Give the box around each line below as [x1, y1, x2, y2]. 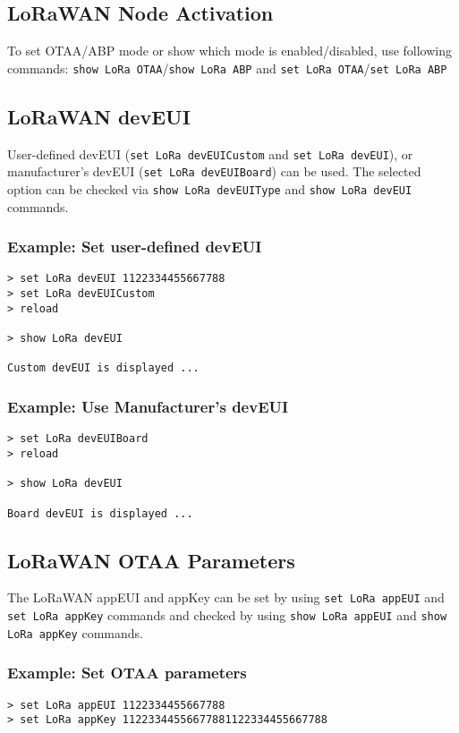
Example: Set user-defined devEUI [7, 235, 262, 258]
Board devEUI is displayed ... [7, 507, 193, 520]
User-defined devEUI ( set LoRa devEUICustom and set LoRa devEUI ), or [7, 144, 413, 163]
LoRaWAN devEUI [7, 102, 191, 130]
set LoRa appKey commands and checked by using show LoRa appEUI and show [7, 606, 447, 625]
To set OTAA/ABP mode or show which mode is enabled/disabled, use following [7, 41, 453, 60]
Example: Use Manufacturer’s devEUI [7, 395, 289, 417]
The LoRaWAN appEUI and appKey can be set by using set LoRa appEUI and [7, 588, 445, 607]
